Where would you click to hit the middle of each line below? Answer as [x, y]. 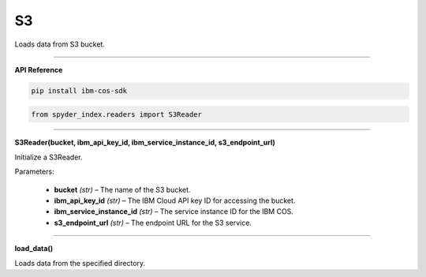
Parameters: [34, 172]
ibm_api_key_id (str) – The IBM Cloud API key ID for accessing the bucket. [175, 200]
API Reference [39, 69]
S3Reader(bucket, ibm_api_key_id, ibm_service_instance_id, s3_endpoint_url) [145, 143]
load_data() [34, 249]
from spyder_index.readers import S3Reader [117, 114]
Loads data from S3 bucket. [60, 44]
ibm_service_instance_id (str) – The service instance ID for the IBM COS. [174, 211]
